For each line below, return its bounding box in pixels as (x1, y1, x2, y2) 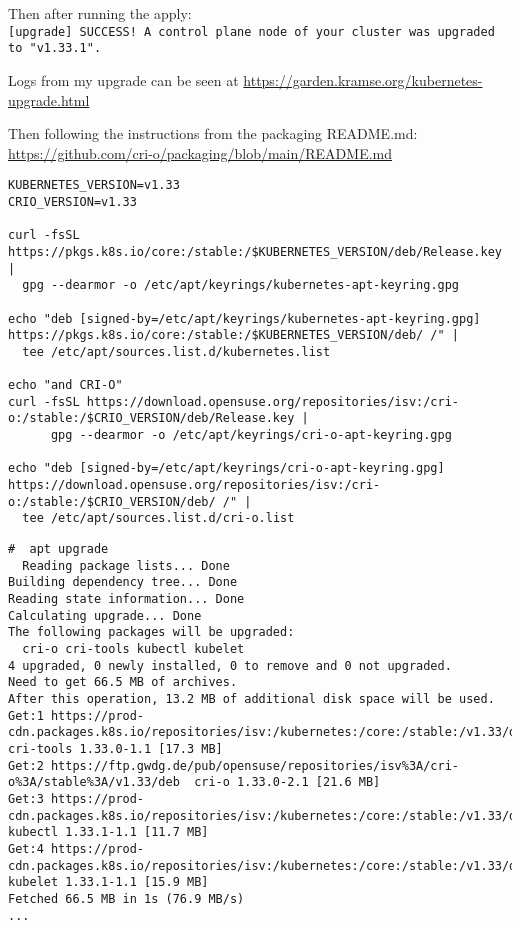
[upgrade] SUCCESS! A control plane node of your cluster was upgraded (8, 24, 495, 39)
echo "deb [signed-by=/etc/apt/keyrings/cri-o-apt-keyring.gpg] (8, 461, 445, 476)
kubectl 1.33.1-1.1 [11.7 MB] (8, 825, 209, 840)
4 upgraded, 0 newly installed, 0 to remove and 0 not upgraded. (8, 658, 452, 673)
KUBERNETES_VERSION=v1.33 (8, 178, 180, 193)
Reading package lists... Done (22, 558, 230, 573)
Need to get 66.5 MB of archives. (8, 675, 238, 690)
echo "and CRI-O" (8, 378, 123, 393)
